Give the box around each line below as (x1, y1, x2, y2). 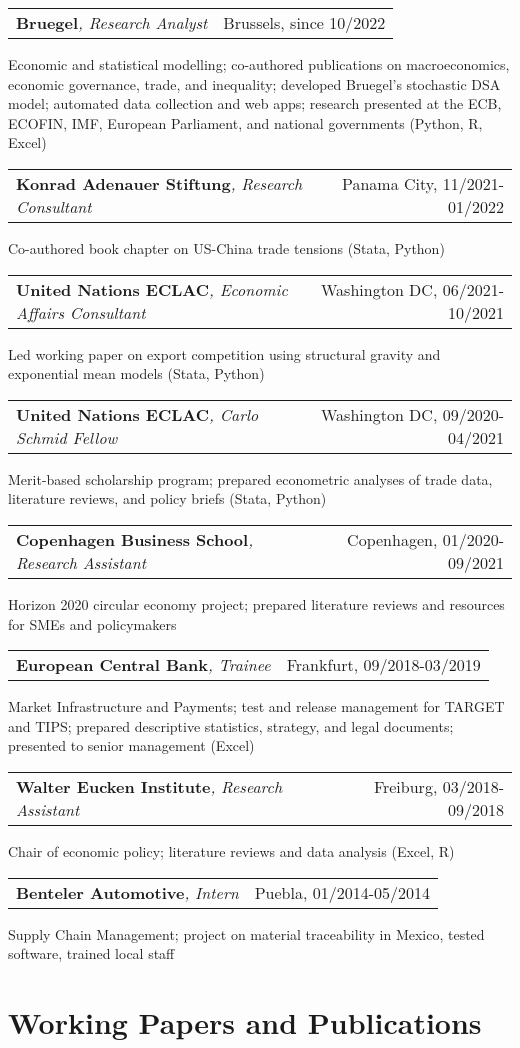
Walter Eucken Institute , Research (16, 774, 283, 798)
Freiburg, (373, 774, 438, 798)
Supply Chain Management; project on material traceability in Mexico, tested (8, 923, 485, 944)
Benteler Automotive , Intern (16, 880, 239, 904)
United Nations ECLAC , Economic (16, 277, 288, 301)
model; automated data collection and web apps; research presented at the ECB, (8, 93, 502, 114)
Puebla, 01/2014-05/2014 (254, 880, 431, 904)
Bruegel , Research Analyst (16, 11, 208, 34)
